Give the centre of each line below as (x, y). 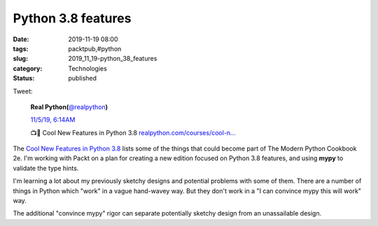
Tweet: (23, 91)
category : (28, 68)
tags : (21, 48)
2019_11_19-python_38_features (113, 59)
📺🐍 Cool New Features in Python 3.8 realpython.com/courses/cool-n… (133, 132)
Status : (24, 78)
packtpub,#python (95, 48)
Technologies (88, 68)
